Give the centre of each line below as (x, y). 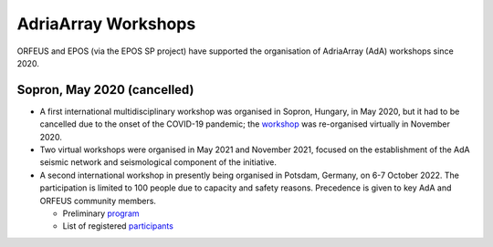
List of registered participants (118, 226)
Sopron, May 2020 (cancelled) (105, 90)
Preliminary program (101, 213)
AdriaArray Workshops (106, 24)
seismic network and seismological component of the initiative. (158, 162)
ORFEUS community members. (98, 201)
